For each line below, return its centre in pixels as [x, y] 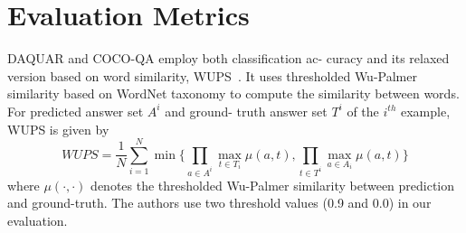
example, [425, 111]
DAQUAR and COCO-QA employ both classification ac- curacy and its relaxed [228, 58]
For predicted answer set [76, 111]
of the [363, 111]
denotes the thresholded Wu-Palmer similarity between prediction [273, 185]
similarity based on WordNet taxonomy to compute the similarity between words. [233, 93]
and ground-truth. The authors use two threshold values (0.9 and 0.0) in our [219, 203]
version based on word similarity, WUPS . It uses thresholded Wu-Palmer [212, 75]
